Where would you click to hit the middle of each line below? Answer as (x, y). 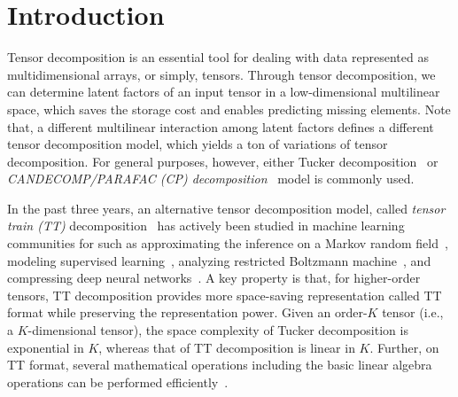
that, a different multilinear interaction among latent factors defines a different (221, 126)
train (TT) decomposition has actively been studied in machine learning (206, 226)
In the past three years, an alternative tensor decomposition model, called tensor (226, 208)
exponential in (46, 347)
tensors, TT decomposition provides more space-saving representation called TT (225, 295)
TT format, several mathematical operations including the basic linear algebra (220, 365)
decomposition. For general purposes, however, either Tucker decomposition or (223, 161)
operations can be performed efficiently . (118, 381)
